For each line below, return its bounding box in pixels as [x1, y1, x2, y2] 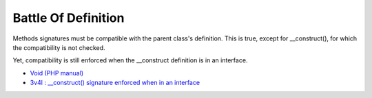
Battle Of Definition [12, 10, 125, 25]
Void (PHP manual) [30, 69, 84, 77]
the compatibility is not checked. [12, 43, 106, 51]
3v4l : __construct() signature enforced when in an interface [30, 79, 200, 87]
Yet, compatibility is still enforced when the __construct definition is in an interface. [12, 56, 248, 64]
